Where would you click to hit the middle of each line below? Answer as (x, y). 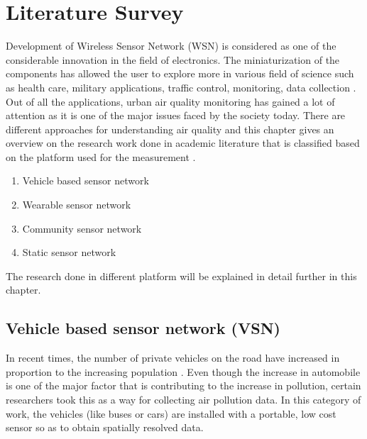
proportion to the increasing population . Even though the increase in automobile (183, 371)
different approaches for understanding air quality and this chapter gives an (170, 129)
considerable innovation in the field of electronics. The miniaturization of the (173, 59)
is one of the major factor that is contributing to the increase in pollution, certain (183, 385)
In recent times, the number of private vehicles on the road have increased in (173, 358)
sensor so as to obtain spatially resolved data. (105, 427)
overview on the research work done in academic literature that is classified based (183, 143)
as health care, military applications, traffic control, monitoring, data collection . (181, 87)
